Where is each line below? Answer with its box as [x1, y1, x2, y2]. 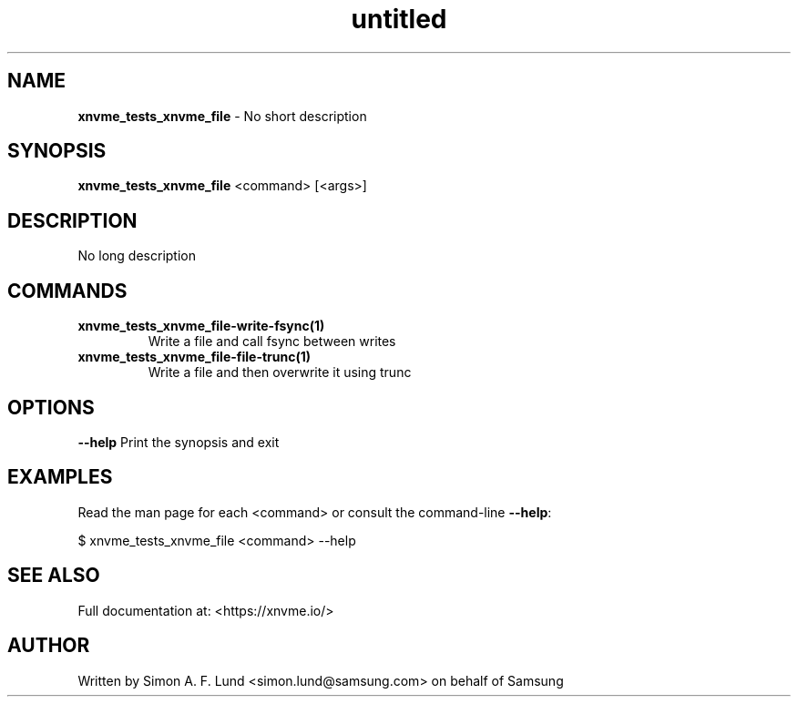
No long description [77, 248, 196, 264]
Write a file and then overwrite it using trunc [148, 364, 412, 381]
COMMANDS [7, 279, 128, 302]
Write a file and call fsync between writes [148, 333, 396, 350]
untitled [351, 4, 447, 35]
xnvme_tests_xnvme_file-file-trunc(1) [77, 349, 312, 365]
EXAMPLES [7, 465, 113, 489]
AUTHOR [7, 634, 90, 658]
